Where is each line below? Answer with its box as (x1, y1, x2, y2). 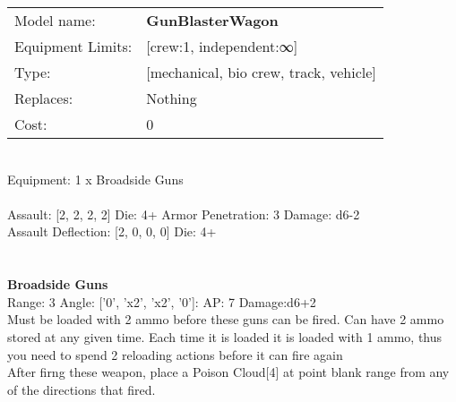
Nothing (146, 88, 197, 108)
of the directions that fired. (7, 380, 156, 398)
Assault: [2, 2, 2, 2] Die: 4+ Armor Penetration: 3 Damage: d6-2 (7, 204, 360, 223)
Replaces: (14, 88, 73, 108)
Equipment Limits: (14, 36, 133, 56)
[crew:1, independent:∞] (146, 36, 298, 56)
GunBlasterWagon (146, 10, 279, 30)
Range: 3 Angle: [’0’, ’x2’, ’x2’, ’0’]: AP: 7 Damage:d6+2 (7, 292, 316, 311)
